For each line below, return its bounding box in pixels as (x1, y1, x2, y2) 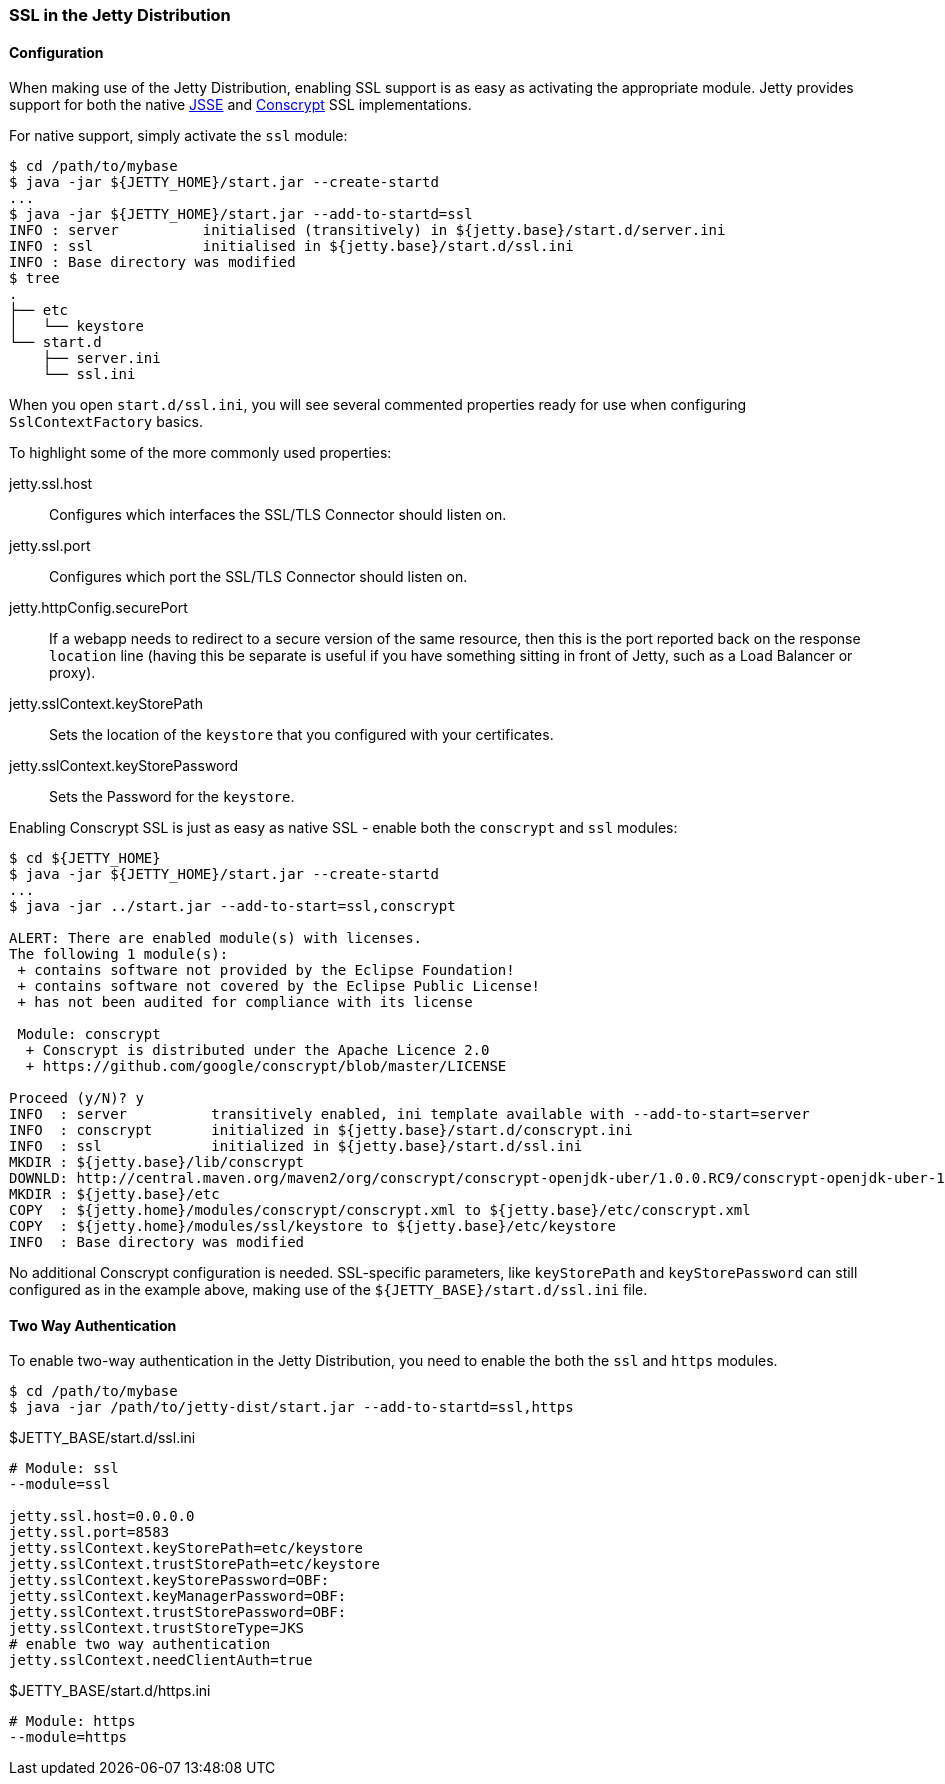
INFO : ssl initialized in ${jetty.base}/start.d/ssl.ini (9, 1138, 583, 1155)
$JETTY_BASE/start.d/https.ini (9, 1682, 211, 1700)
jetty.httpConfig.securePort (9, 599, 188, 617)
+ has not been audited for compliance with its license (17, 994, 473, 1011)
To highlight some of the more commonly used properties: (9, 444, 392, 462)
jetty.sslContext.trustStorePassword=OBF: (9, 1604, 347, 1621)
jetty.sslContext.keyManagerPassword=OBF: (9, 1588, 347, 1605)
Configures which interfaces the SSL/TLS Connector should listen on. (49, 506, 507, 524)
